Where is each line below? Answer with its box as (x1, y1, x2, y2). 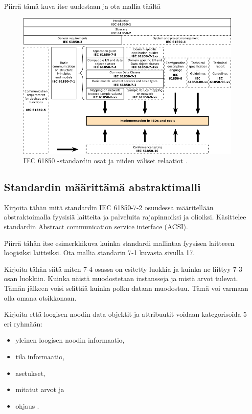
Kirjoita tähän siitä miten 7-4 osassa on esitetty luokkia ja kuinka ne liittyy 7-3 (4, 263, 242, 274)
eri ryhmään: (4, 318, 43, 328)
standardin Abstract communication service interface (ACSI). (4, 221, 188, 232)
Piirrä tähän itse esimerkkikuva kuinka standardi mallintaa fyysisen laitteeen (4, 238, 235, 248)
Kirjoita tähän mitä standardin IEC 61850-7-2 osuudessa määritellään (4, 202, 214, 212)
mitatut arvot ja (15, 384, 65, 394)
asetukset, (15, 368, 46, 378)
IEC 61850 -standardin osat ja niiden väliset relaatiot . (23, 155, 187, 166)
